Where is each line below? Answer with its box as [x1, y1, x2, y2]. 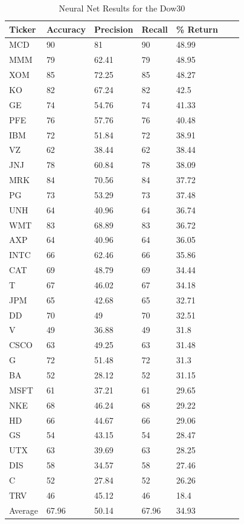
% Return [176, 22, 218, 35]
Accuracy [46, 22, 86, 35]
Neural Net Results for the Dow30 [59, 2, 185, 14]
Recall [141, 22, 168, 35]
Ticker [9, 22, 36, 35]
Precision [94, 22, 133, 35]
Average [9, 503, 38, 516]
